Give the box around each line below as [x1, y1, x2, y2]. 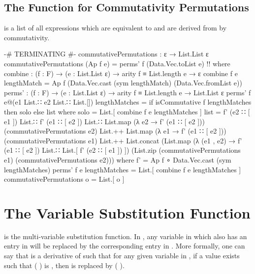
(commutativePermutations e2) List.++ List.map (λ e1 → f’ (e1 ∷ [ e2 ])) [4, 126, 226, 136]
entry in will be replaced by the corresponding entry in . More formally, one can [4, 241, 245, 251]
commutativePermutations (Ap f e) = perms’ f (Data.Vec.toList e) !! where [4, 58, 230, 68]
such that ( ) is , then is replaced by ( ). [4, 260, 125, 270]
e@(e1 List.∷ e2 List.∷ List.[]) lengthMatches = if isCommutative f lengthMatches [4, 97, 252, 107]
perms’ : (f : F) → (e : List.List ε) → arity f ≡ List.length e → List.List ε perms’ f [4, 87, 251, 97]
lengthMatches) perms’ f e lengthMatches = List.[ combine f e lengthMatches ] [4, 164, 241, 174]
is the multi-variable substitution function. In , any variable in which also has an [4, 231, 247, 241]
